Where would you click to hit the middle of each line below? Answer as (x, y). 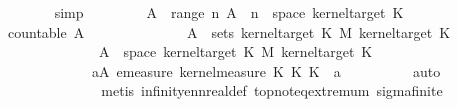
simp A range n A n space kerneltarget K (229, 12)
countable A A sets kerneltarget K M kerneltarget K (229, 31)
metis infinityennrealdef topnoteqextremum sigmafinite (272, 90)
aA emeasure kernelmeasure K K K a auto (266, 70)
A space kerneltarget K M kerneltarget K (235, 51)
